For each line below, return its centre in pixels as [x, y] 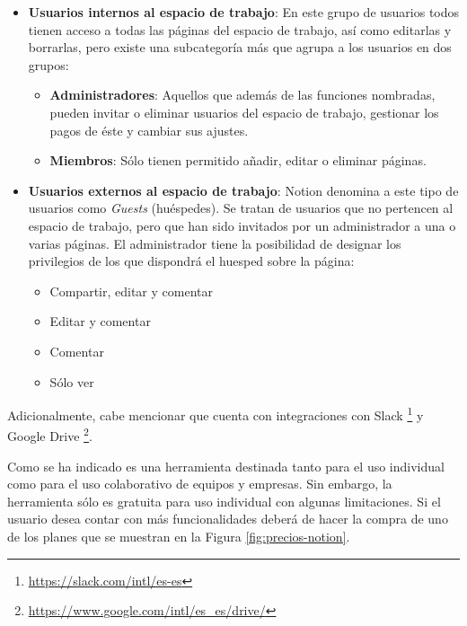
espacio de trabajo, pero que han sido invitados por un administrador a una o [242, 225]
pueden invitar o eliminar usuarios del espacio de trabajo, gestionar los [244, 112]
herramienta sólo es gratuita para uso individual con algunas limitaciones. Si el [224, 501]
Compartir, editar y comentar [131, 291]
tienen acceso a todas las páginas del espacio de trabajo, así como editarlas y [240, 29]
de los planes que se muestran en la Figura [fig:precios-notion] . [179, 536]
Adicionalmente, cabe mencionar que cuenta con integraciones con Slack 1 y [216, 414]
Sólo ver [72, 381]
